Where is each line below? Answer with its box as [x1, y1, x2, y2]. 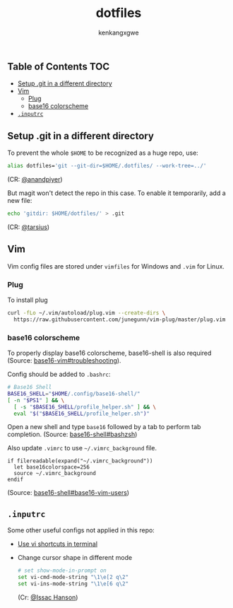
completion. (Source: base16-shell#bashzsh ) [7, 430, 138, 439]
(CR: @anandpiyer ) [7, 175, 63, 184]
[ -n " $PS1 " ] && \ [7, 397, 65, 404]
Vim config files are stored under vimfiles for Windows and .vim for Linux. [7, 262, 225, 270]
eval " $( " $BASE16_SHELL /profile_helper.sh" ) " [13, 410, 150, 417]
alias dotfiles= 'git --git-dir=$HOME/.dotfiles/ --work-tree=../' [7, 163, 207, 170]
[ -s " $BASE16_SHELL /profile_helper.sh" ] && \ [13, 403, 157, 411]
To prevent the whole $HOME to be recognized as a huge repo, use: [7, 148, 199, 157]
